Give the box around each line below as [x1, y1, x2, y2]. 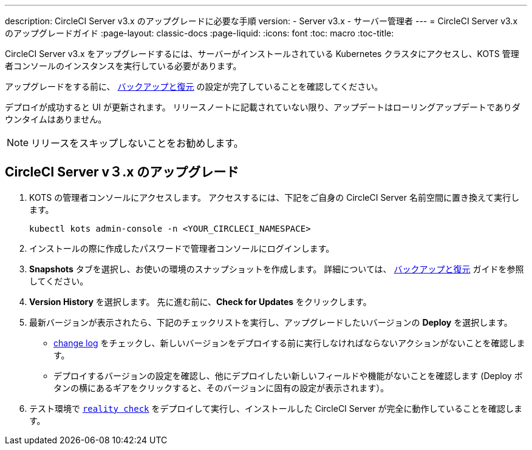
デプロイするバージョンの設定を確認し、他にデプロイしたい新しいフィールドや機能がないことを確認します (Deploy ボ [53, 370, 523, 381]
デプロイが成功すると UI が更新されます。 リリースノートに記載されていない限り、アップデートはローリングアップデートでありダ [5, 102, 520, 112]
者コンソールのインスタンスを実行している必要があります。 [5, 61, 242, 71]
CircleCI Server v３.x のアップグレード [5, 164, 239, 180]
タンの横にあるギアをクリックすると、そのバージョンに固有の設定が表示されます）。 [53, 382, 389, 393]
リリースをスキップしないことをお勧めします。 [31, 137, 244, 149]
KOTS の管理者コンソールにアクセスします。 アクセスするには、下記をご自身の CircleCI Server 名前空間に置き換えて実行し [29, 192, 520, 203]
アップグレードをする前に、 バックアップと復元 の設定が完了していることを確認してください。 [5, 81, 383, 92]
